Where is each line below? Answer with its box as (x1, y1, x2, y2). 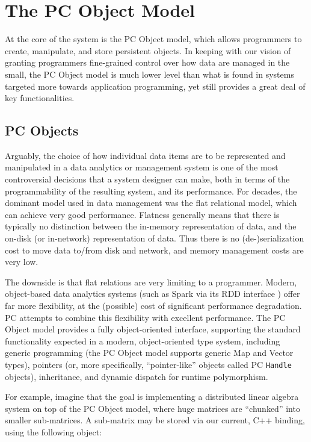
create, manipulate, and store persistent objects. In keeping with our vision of (5, 44, 291, 57)
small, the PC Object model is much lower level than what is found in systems (5, 67, 294, 80)
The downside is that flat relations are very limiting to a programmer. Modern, (5, 275, 297, 288)
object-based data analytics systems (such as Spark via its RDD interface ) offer (5, 287, 300, 300)
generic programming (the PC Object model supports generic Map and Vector (5, 346, 294, 359)
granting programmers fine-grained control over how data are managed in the (5, 56, 290, 69)
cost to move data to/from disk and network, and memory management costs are (5, 243, 304, 256)
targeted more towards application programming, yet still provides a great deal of (5, 79, 306, 92)
